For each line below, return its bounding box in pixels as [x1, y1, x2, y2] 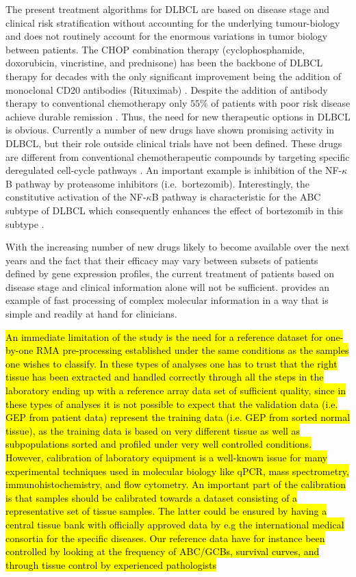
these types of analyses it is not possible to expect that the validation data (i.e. [5, 396, 338, 411]
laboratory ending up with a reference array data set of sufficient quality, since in [5, 383, 346, 398]
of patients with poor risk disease [211, 96, 351, 110]
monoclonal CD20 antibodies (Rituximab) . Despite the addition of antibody [5, 82, 328, 97]
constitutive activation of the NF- [5, 190, 147, 204]
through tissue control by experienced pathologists [5, 557, 217, 572]
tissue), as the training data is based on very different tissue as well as [5, 423, 301, 437]
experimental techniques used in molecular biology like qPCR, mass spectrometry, [5, 463, 349, 478]
